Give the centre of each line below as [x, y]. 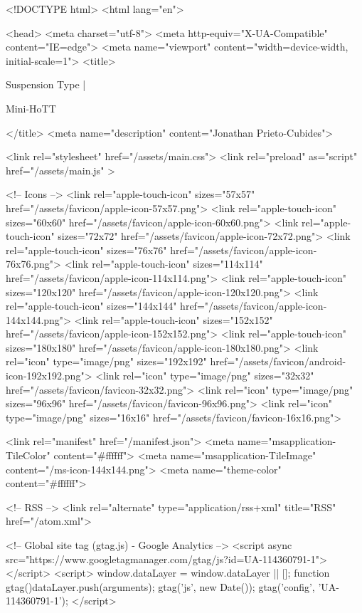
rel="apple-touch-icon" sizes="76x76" [86, 250]
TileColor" [28, 455]
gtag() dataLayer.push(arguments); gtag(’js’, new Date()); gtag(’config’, [160, 586]
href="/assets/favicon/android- [278, 361]
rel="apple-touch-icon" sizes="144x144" [91, 306]
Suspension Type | [46, 84]
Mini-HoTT [31, 108]
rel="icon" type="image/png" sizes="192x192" [106, 361]
